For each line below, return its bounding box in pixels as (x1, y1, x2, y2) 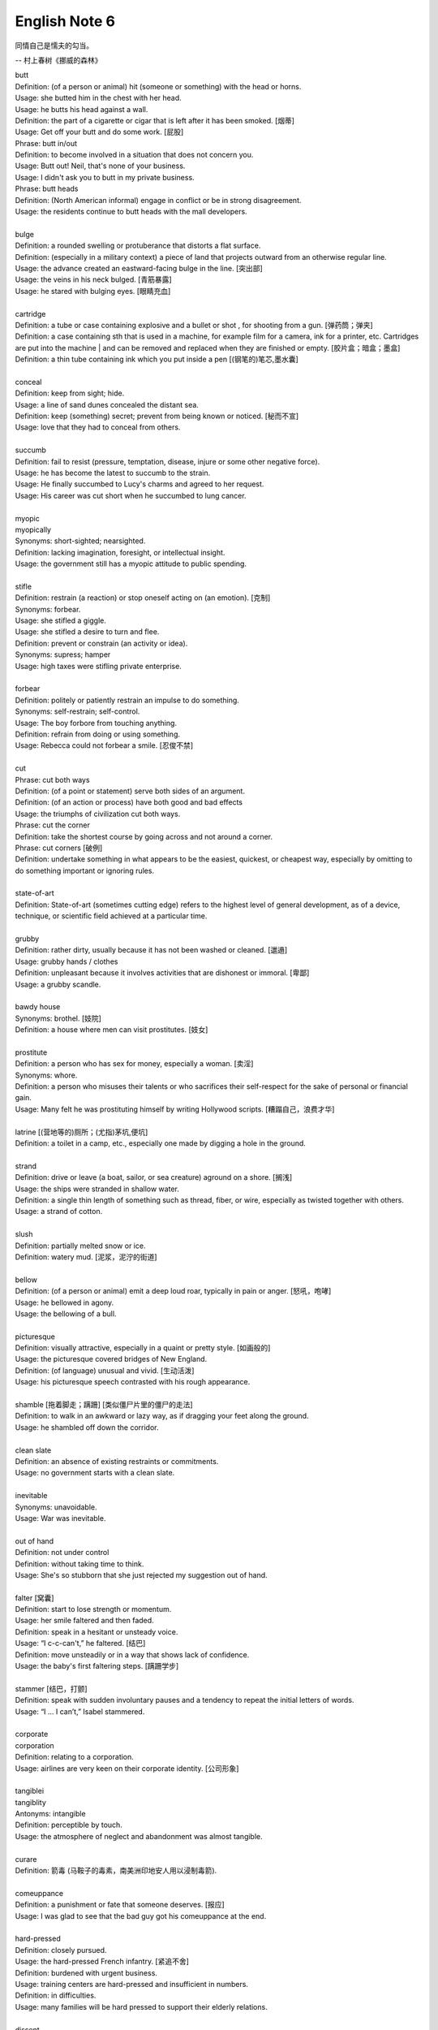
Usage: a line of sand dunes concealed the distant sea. (15, 400, 199, 409)
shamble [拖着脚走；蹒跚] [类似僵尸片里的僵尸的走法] (15, 1400, 194, 1410)
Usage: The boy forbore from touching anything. (15, 718, 178, 728)
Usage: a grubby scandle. (15, 979, 101, 989)
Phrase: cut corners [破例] (15, 843, 103, 853)
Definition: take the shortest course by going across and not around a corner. (15, 831, 273, 841)
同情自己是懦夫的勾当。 (15, 41, 93, 50)
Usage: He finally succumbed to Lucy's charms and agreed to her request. (15, 479, 264, 489)
